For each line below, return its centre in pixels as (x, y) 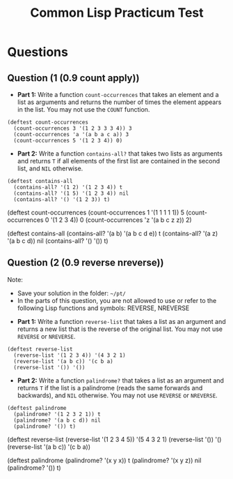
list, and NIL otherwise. (50, 168)
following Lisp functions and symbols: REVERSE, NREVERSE (103, 308)
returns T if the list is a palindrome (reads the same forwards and (110, 388)
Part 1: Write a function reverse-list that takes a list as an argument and (121, 321)
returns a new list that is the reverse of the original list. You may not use (120, 329)
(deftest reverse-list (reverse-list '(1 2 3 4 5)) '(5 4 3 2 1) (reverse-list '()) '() (114, 439)
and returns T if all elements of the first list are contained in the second (119, 161)
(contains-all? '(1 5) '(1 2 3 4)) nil (71, 193)
